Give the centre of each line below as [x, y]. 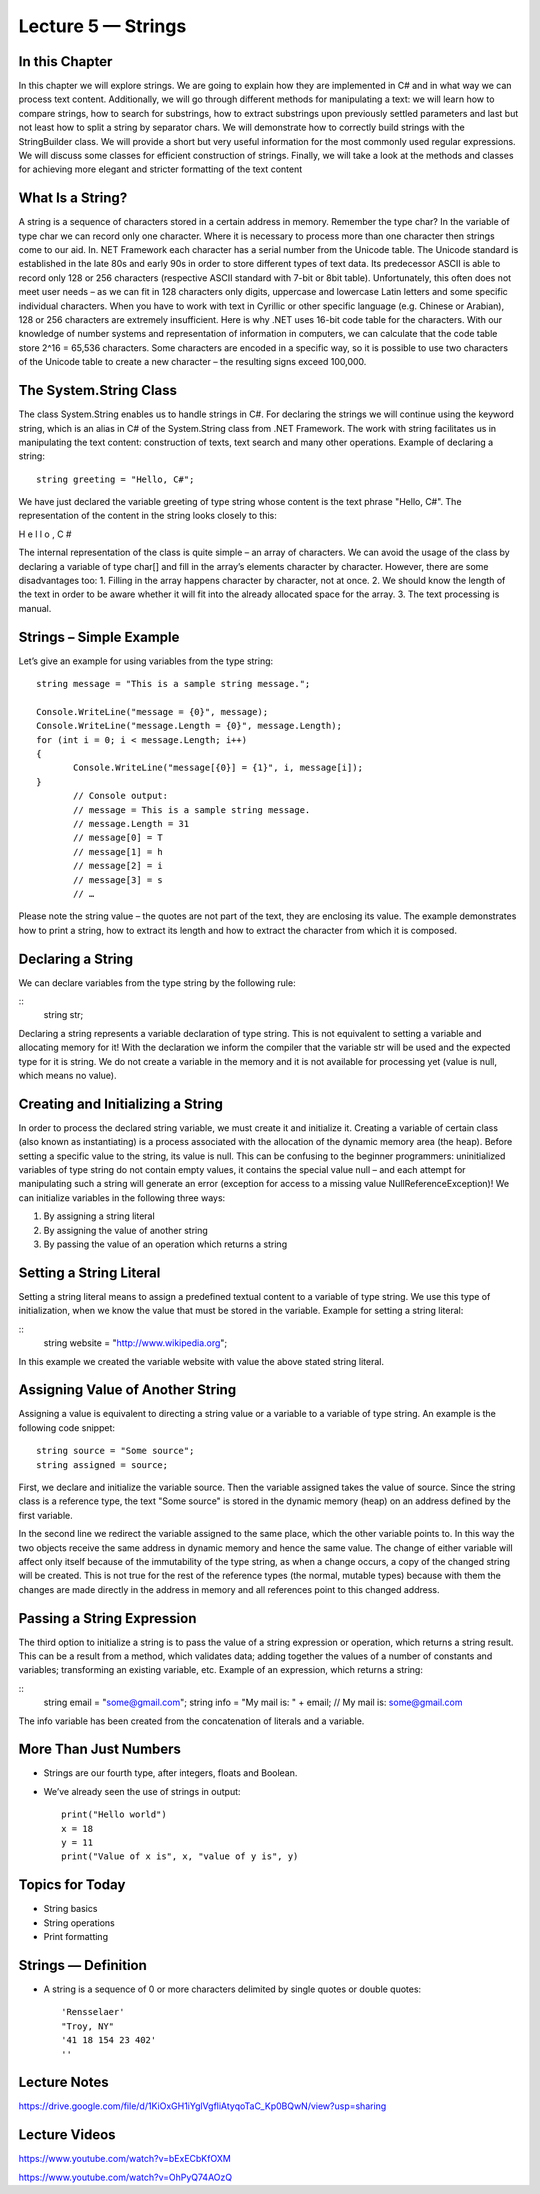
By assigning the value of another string [126, 1230]
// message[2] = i [118, 866]
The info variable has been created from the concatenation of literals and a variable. [191, 1721]
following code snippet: [66, 1427]
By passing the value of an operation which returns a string [165, 1244]
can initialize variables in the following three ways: [122, 1197]
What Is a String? [73, 198]
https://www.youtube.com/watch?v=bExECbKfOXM [125, 2159]
